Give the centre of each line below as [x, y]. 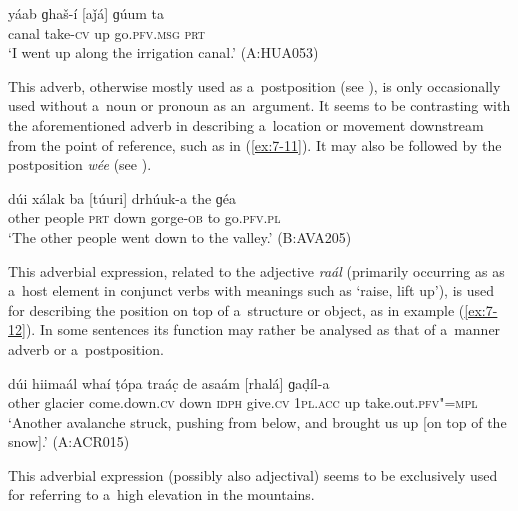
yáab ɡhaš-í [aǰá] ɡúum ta [86, 13]
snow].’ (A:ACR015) [69, 441]
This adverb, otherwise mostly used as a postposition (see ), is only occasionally [254, 85]
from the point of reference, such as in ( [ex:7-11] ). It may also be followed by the [255, 144]
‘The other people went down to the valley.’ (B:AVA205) [180, 236]
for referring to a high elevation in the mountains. [161, 494]
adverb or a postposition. [86, 348]
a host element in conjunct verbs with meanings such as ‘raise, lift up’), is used [251, 290]
